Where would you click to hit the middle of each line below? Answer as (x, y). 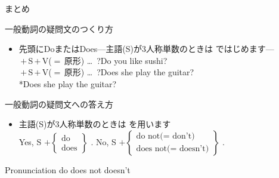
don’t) (184, 136)
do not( (150, 136)
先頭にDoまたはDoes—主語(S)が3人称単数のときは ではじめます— (146, 49)
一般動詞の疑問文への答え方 (59, 104)
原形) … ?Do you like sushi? (116, 60)
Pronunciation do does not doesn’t (68, 169)
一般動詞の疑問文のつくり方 (59, 28)
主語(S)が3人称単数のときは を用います (95, 124)
